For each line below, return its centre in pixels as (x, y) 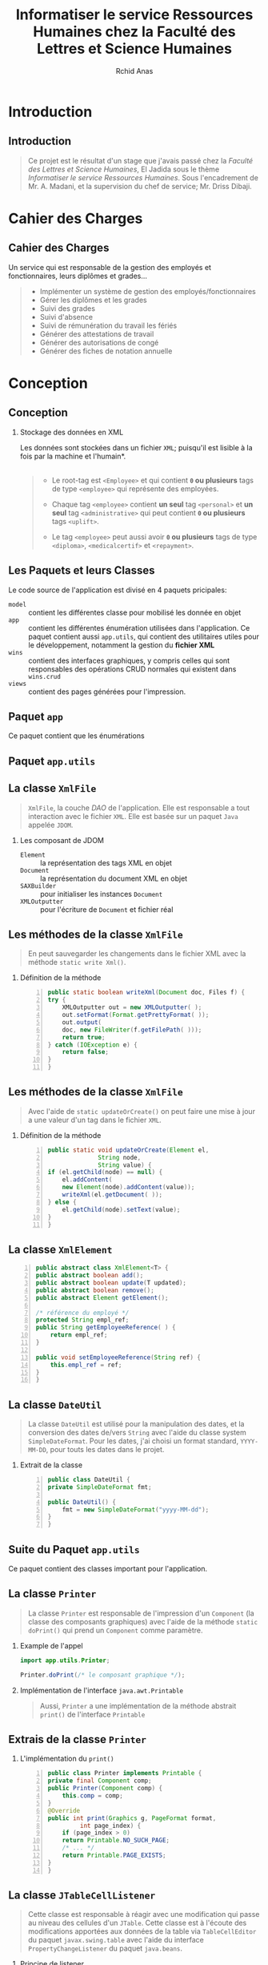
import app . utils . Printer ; (65, 1660)
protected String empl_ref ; (82, 1320)
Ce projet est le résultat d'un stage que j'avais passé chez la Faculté (140, 160)
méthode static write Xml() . (77, 962)
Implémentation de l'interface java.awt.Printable (102, 1690)
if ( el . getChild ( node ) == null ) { (105, 1172)
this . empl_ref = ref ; (86, 1365)
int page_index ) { (110, 1826)
